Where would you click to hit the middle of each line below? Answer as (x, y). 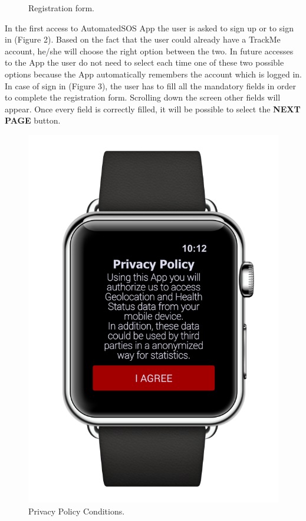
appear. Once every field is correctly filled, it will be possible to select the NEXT (153, 109)
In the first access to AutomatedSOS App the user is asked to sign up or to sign (149, 27)
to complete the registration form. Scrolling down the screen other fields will (143, 97)
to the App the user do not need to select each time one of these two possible (144, 62)
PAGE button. (33, 120)
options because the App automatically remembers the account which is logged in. (153, 74)
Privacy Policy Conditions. (77, 511)
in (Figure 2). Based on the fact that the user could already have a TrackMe (143, 39)
